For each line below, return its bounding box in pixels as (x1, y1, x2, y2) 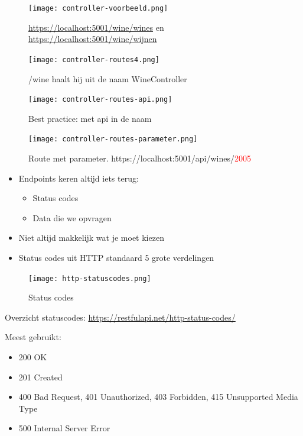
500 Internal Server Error (18, 422, 110, 434)
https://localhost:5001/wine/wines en (28, 21, 164, 33)
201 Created (18, 370, 63, 383)
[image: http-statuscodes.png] (28, 274, 151, 283)
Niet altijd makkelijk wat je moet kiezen (18, 231, 164, 244)
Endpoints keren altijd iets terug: (18, 172, 139, 184)
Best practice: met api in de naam (28, 112, 152, 124)
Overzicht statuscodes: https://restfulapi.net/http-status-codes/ (5, 311, 236, 323)
